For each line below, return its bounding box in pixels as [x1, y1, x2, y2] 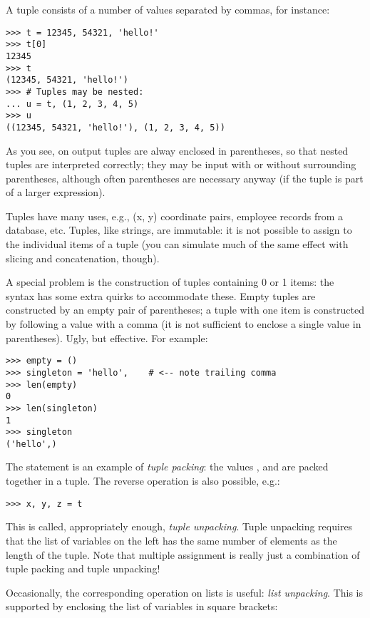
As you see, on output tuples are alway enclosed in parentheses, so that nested [6, 143, 349, 158]
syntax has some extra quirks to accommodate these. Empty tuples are [6, 288, 316, 303]
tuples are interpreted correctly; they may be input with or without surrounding [6, 157, 356, 172]
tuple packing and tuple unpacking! [6, 561, 160, 576]
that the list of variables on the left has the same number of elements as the [6, 532, 337, 547]
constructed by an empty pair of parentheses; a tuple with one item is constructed [6, 302, 364, 317]
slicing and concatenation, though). [6, 250, 160, 265]
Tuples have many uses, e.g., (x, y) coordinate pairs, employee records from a [6, 208, 344, 223]
